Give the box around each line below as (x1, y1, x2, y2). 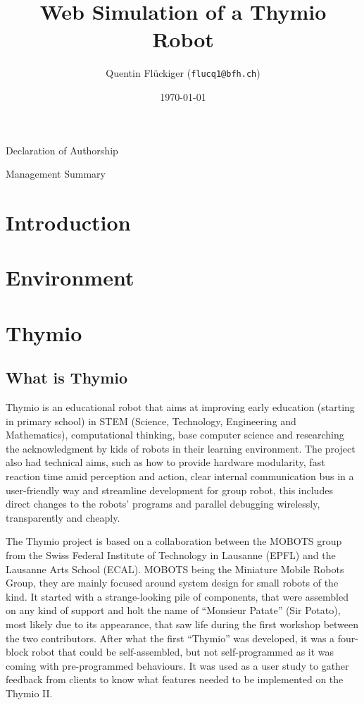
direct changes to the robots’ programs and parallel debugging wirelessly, (6, 496, 320, 511)
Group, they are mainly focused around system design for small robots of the (6, 575, 339, 590)
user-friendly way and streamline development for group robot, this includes (6, 482, 333, 497)
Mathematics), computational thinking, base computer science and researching (6, 427, 344, 442)
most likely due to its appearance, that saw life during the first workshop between (6, 616, 359, 631)
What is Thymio (6, 367, 128, 388)
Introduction (6, 207, 131, 236)
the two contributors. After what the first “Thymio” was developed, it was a (6, 630, 335, 645)
